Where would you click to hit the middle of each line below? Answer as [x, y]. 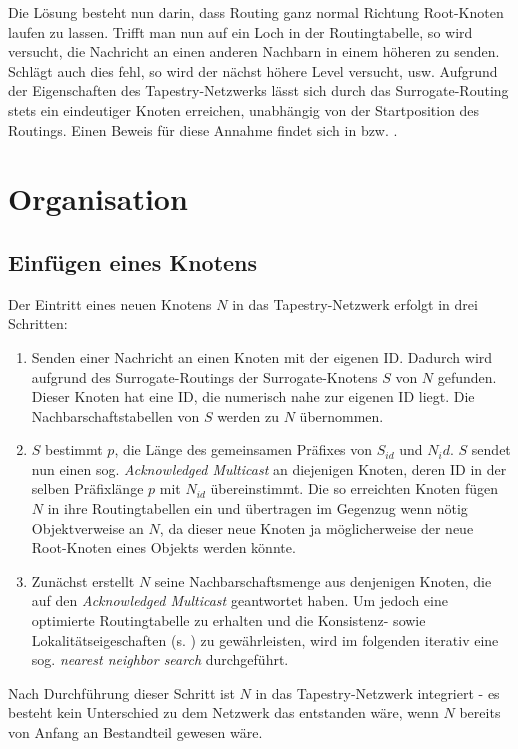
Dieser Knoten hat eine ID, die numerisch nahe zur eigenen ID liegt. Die [253, 396]
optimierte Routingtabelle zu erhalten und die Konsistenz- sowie [228, 620]
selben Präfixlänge [87, 488]
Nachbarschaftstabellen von [115, 415]
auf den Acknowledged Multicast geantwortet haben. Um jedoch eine [239, 600]
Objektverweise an [87, 527]
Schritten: [38, 323]
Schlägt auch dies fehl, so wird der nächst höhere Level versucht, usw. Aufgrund [253, 70]
